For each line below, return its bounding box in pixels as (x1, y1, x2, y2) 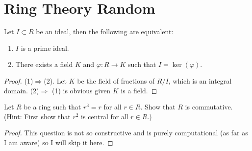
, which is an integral (168, 75, 232, 86)
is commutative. (185, 102, 233, 112)
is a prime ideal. (21, 43, 69, 53)
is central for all (81, 111, 128, 121)
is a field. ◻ (121, 85, 157, 95)
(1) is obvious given (51, 85, 111, 95)
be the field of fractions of (77, 75, 155, 86)
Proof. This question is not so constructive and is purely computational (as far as (4, 128, 248, 138)
